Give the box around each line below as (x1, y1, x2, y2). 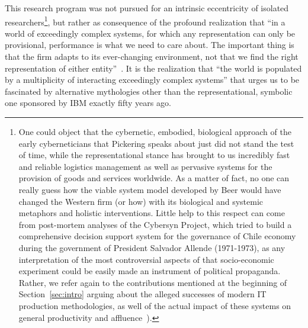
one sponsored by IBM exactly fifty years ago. (5, 97, 171, 109)
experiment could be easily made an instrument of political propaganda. (18, 265, 281, 277)
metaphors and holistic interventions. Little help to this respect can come (18, 207, 285, 219)
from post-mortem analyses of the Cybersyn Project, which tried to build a (18, 218, 292, 230)
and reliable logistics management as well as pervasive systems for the (18, 160, 272, 172)
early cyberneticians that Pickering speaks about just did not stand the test (18, 137, 294, 149)
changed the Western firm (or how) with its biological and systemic (18, 195, 264, 207)
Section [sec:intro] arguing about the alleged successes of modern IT (18, 288, 267, 300)
